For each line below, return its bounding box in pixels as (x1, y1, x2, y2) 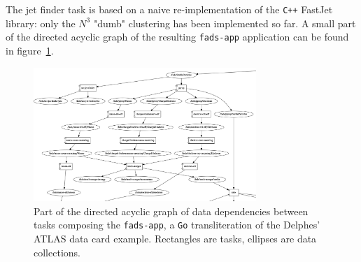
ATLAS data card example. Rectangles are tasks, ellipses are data (34, 231, 317, 245)
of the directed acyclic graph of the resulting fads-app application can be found (6, 29, 349, 44)
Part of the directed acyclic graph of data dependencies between (34, 203, 309, 218)
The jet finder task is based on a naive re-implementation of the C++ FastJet (6, 2, 333, 16)
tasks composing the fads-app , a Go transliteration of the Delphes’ (34, 217, 320, 232)
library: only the (6, 15, 76, 30)
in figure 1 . (6, 43, 54, 57)
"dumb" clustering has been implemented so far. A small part (93, 15, 356, 30)
